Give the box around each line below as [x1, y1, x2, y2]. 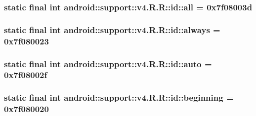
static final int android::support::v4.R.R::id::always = [4, 23, 220, 36]
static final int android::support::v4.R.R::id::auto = [4, 57, 212, 70]
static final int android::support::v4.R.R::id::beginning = [4, 91, 234, 104]
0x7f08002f [4, 69, 47, 81]
